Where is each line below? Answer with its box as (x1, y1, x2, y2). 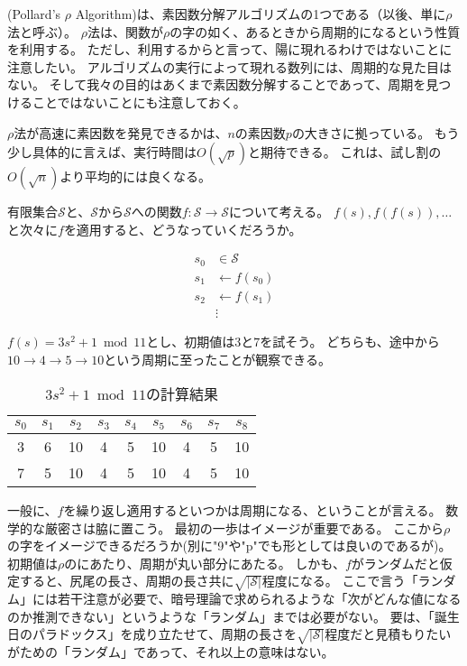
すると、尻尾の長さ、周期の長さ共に (19, 571, 234, 590)
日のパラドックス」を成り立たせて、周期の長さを (7, 624, 297, 643)
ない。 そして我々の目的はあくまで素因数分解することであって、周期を (7, 75, 426, 94)
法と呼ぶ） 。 (7, 22, 77, 41)
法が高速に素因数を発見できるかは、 (14, 123, 228, 142)
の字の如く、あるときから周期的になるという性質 (169, 22, 461, 41)
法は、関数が (87, 22, 163, 41)
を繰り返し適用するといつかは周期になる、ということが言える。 (63, 501, 442, 520)
